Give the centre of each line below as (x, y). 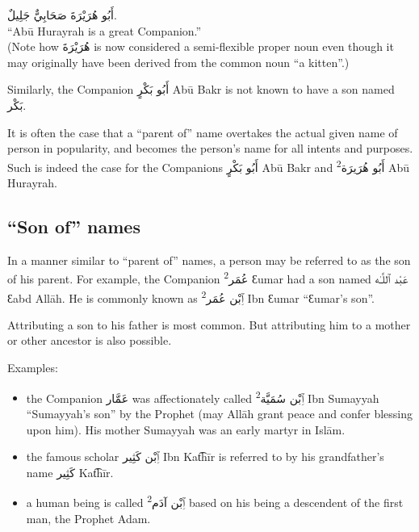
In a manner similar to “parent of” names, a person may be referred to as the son (209, 260)
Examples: (33, 368)
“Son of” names (74, 226)
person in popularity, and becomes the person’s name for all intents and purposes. (210, 148)
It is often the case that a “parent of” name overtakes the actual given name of (203, 132)
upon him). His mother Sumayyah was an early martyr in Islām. (186, 429)
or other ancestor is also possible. (90, 340)
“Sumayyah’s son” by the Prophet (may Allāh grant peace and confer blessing (219, 413)
